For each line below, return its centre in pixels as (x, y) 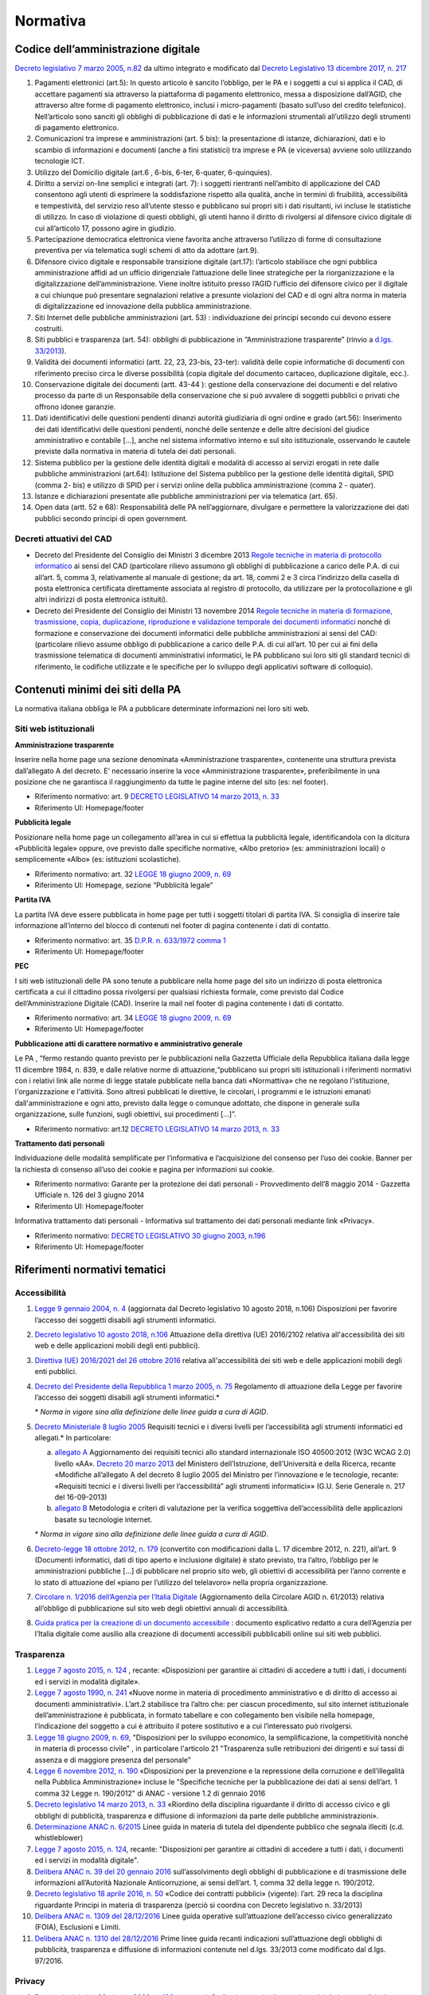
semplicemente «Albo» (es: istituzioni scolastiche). (98, 859)
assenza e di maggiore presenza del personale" (113, 1760)
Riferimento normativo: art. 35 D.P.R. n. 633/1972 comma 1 (130, 940)
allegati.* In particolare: (73, 1438)
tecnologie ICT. (60, 161)
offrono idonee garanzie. (75, 406)
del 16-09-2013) (81, 1497)
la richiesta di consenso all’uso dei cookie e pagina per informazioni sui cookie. (145, 1169)
